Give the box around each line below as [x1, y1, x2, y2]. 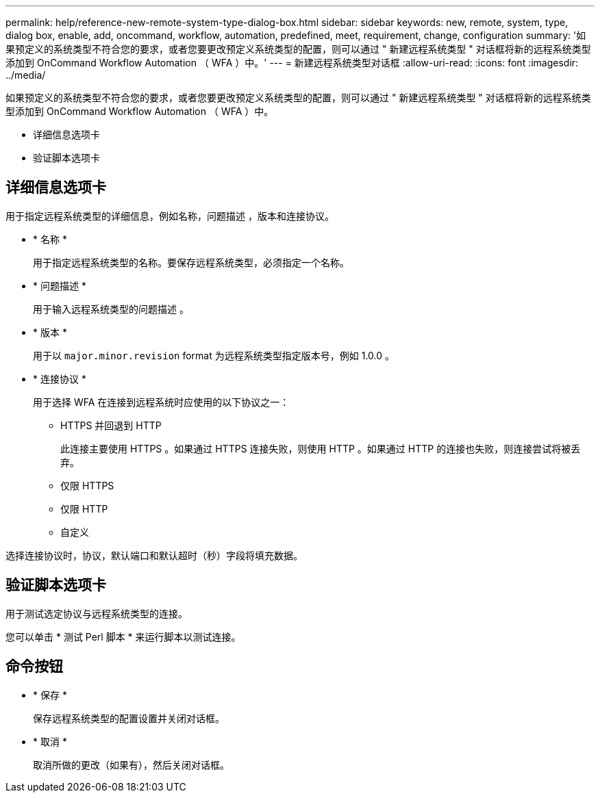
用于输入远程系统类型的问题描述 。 [33, 303, 189, 315]
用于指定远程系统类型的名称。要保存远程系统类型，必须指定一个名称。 [33, 256, 349, 268]
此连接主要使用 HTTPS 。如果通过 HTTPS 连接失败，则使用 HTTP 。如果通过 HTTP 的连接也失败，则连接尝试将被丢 [60, 442, 581, 454]
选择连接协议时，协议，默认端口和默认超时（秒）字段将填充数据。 [5, 549, 303, 561]
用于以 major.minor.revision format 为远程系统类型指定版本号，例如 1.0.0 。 [33, 349, 395, 361]
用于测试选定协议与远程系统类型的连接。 [5, 607, 188, 619]
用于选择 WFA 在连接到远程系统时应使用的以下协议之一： [33, 396, 290, 408]
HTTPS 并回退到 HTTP [60, 419, 162, 431]
